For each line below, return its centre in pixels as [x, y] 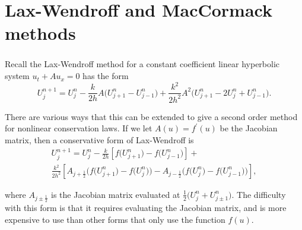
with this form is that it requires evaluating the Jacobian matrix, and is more [146, 208]
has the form [106, 76]
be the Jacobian [249, 128]
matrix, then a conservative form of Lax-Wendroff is [99, 139]
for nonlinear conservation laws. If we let [79, 128]
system [17, 76]
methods [40, 33]
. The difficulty [259, 194]
